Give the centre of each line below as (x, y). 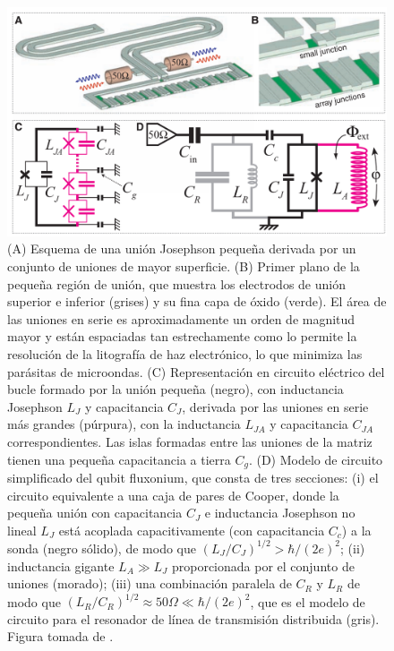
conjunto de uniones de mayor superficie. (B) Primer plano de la (184, 266)
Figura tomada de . (60, 636)
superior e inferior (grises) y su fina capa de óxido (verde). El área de (197, 301)
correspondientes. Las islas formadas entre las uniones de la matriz (190, 442)
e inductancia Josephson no (280, 513)
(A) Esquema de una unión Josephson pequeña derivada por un (182, 248)
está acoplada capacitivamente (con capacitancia (192, 530)
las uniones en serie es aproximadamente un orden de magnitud (181, 318)
